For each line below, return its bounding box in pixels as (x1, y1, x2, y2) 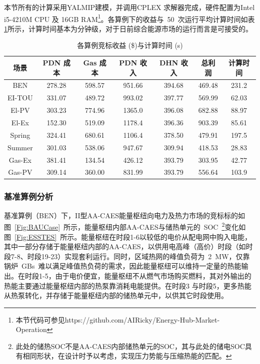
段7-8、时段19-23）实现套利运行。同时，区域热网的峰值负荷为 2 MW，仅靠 (4, 251, 250, 261)
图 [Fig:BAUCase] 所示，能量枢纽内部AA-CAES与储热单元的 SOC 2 (4, 220, 225, 232)
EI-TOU (7, 92, 33, 103)
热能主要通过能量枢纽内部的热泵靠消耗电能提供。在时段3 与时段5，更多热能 (4, 280, 251, 291)
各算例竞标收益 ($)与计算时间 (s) (77, 40, 183, 50)
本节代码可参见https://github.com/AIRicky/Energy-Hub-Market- (15, 314, 220, 325)
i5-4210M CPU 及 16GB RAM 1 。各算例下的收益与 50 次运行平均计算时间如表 (4, 12, 255, 24)
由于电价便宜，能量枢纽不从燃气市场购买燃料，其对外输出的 (55, 270, 251, 281)
